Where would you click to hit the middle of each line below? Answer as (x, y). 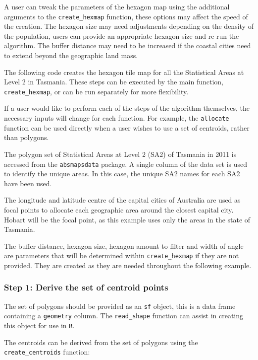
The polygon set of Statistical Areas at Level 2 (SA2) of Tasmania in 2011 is (120, 154)
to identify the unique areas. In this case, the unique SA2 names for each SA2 (122, 174)
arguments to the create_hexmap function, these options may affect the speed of (126, 16)
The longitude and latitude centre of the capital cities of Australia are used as (122, 200)
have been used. (28, 183)
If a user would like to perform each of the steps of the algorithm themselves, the (127, 108)
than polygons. (26, 137)
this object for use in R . (39, 325)
